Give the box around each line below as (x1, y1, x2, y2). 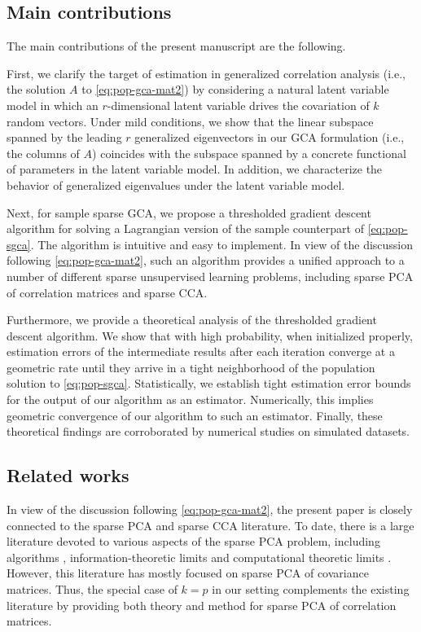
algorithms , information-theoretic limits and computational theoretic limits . (7, 548, 392, 565)
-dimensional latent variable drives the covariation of (107, 96, 370, 113)
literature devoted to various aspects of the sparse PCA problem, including (7, 533, 380, 550)
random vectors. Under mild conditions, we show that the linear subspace (7, 112, 374, 129)
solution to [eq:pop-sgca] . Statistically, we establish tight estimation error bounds (7, 375, 411, 392)
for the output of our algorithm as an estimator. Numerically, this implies (7, 391, 374, 408)
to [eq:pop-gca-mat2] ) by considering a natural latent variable (81, 81, 389, 98)
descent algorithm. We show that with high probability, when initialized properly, (7, 327, 413, 344)
